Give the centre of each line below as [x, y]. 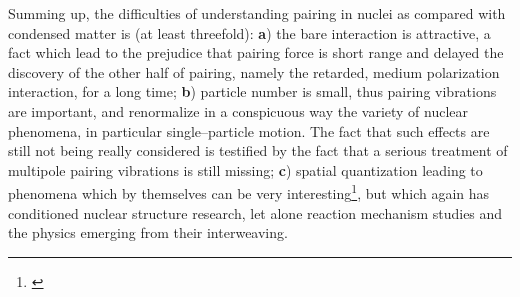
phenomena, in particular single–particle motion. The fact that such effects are [249, 130]
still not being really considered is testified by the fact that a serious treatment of [258, 150]
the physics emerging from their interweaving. [148, 232]
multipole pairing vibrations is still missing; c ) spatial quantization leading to [245, 169]
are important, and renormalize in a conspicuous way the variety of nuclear [238, 110]
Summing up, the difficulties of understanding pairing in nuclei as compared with [257, 13]
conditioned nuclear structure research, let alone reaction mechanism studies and [255, 212]
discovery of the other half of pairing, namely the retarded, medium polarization [254, 71]
